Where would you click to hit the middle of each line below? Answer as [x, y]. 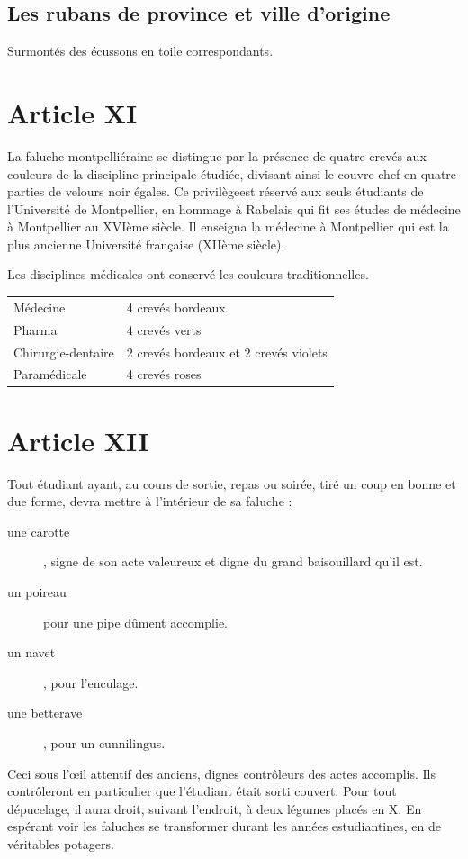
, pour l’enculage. [91, 682]
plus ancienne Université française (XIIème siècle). [146, 244]
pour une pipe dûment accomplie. [136, 622]
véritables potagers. [61, 843]
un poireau [37, 591]
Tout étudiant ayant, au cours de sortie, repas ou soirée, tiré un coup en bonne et [232, 483]
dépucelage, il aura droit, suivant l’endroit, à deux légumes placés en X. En [215, 808]
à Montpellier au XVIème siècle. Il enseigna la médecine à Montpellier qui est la [228, 226]
